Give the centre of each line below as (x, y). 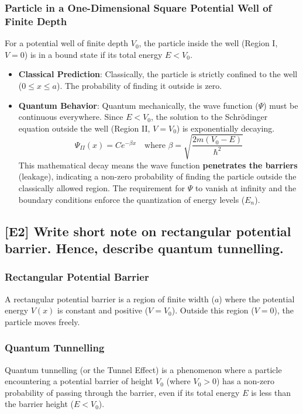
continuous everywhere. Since (71, 117)
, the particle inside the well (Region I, (208, 43)
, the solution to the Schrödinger (209, 117)
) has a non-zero (245, 381)
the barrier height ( (39, 404)
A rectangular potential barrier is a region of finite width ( (110, 299)
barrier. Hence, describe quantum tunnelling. (144, 248)
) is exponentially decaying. (225, 128)
